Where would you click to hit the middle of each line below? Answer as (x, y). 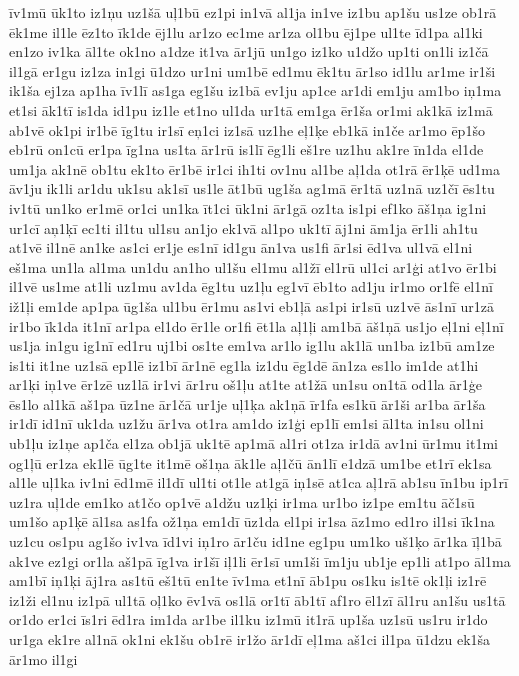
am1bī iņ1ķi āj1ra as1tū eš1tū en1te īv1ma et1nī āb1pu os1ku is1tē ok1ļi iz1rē (248, 580)
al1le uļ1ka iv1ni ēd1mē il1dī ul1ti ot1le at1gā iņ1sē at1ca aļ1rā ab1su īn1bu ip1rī (258, 482)
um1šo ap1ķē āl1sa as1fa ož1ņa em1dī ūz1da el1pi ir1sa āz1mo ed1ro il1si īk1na (252, 521)
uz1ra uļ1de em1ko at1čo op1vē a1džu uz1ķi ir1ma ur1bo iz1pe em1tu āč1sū (242, 501)
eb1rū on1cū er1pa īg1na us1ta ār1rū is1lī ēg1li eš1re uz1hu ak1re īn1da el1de (246, 149)
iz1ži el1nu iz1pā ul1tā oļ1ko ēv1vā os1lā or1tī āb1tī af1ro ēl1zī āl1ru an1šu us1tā (257, 599)
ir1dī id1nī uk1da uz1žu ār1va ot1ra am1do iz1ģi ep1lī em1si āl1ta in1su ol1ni (246, 423)
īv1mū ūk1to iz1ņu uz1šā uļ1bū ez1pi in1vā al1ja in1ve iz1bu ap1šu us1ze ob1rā (253, 12)
